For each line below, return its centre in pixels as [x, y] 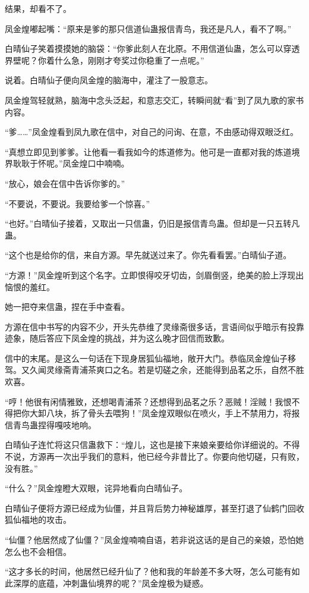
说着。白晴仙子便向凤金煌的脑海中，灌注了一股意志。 [109, 80]
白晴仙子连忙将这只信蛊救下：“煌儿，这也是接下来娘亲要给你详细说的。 [144, 445]
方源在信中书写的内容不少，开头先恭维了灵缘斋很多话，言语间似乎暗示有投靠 [154, 326]
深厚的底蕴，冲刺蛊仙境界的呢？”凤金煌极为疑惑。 [111, 583]
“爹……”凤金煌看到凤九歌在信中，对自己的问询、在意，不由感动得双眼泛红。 [152, 132]
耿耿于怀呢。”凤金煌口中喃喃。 [71, 163]
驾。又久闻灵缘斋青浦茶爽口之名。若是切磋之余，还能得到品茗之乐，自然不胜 [154, 370]
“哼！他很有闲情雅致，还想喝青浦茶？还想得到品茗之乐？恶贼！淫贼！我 [144, 401]
